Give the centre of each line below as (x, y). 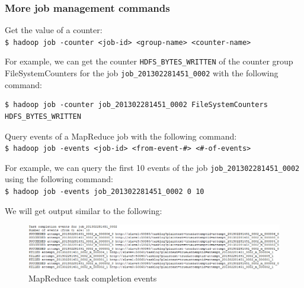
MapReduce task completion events (93, 278)
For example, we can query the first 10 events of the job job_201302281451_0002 (152, 167)
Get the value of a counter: (54, 30)
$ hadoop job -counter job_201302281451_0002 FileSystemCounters (136, 105)
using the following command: (59, 179)
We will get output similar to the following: (84, 210)
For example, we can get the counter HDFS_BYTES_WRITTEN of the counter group (149, 61)
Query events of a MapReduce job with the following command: (121, 136)
